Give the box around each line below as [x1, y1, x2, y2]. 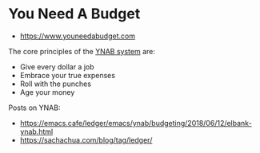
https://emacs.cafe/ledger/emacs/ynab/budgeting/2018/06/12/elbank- [19, 118, 252, 127]
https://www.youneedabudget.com [19, 31, 136, 41]
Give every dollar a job [19, 61, 94, 72]
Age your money [19, 87, 75, 96]
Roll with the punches [19, 79, 92, 88]
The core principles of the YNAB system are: [8, 46, 156, 56]
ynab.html [19, 127, 54, 136]
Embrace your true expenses [19, 70, 116, 80]
